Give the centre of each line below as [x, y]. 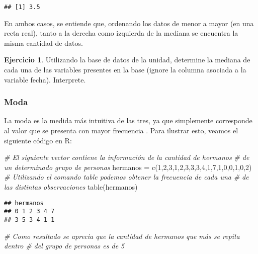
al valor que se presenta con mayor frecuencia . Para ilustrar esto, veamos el [121, 131]
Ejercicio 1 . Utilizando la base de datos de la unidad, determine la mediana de [127, 60]
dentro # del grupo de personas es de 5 [64, 246]
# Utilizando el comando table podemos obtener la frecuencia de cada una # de [126, 177]
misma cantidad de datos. [44, 43]
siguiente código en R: [38, 140]
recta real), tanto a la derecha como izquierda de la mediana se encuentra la [121, 33]
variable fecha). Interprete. [45, 79]
